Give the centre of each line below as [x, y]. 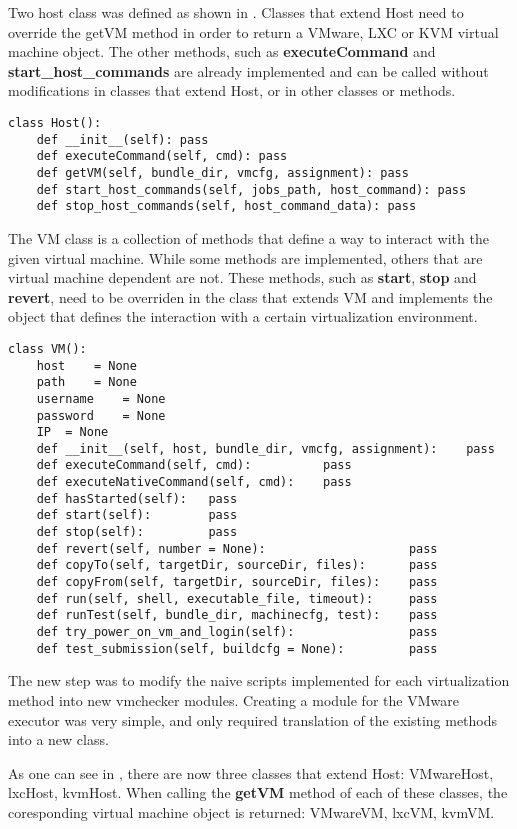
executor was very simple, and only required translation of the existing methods [253, 719]
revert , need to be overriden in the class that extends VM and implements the [250, 296]
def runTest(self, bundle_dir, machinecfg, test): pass [237, 615]
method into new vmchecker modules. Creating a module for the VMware [233, 699]
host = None [86, 365]
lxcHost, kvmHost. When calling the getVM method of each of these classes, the [258, 792]
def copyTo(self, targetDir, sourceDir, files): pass [237, 565]
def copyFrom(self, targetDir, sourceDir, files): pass [237, 582]
